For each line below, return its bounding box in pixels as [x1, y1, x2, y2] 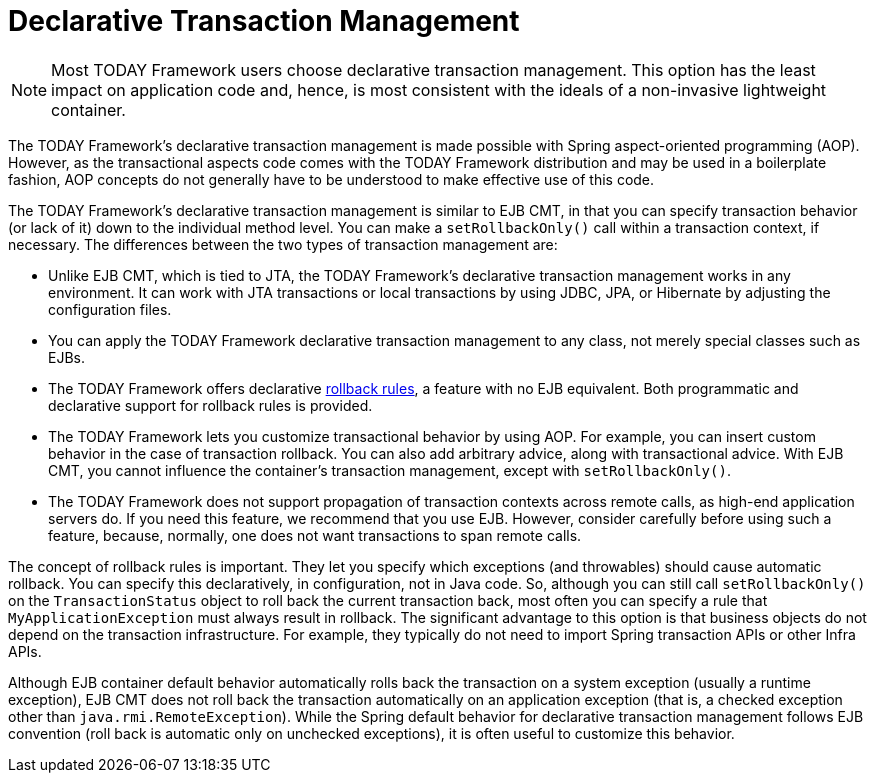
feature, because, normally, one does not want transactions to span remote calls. [48, 526, 582, 544]
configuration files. [48, 300, 172, 318]
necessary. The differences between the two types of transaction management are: [8, 235, 558, 253]
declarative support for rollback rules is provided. [48, 396, 373, 414]
